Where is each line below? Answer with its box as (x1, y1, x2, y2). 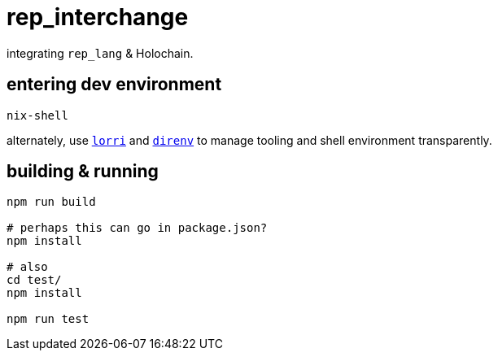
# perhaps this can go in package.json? (7, 221, 268, 235)
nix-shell (7, 108, 68, 122)
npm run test (7, 312, 90, 326)
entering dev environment (7, 74, 222, 95)
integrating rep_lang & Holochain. (7, 46, 194, 60)
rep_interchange (7, 3, 189, 31)
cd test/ (7, 273, 62, 287)
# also (7, 260, 48, 274)
